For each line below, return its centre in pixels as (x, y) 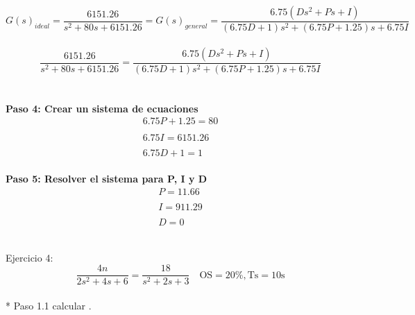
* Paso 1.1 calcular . (49, 305)
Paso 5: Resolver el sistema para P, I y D (107, 179)
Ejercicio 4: (29, 257)
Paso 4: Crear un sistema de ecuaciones (102, 108)
